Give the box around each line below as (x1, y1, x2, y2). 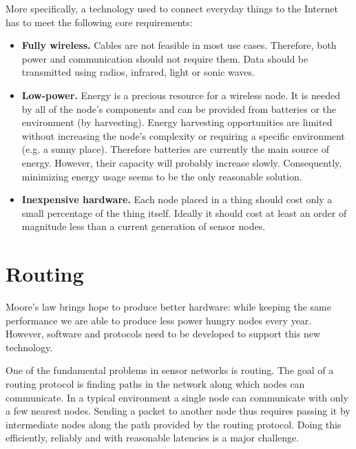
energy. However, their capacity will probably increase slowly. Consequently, (21, 155, 342, 169)
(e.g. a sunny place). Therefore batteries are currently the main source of (21, 142, 329, 156)
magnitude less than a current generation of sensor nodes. (21, 219, 266, 233)
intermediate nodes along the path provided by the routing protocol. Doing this (6, 417, 342, 431)
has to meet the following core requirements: (6, 14, 193, 29)
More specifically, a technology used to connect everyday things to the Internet (6, 1, 338, 15)
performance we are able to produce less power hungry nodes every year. (6, 313, 312, 327)
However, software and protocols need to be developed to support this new (6, 326, 321, 341)
